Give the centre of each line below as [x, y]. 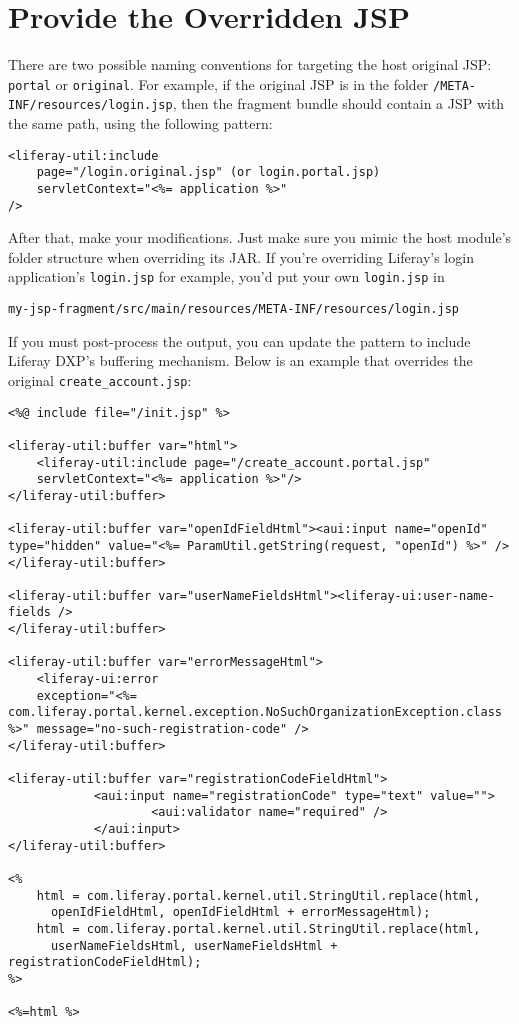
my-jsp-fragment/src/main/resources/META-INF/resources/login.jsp [234, 309]
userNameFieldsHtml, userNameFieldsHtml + [194, 945]
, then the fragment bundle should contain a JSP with [338, 103]
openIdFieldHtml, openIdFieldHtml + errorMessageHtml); [240, 912]
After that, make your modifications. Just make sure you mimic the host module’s [260, 237]
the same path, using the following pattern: [140, 123]
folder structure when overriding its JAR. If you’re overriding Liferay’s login [241, 256]
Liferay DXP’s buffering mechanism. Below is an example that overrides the [240, 360]
